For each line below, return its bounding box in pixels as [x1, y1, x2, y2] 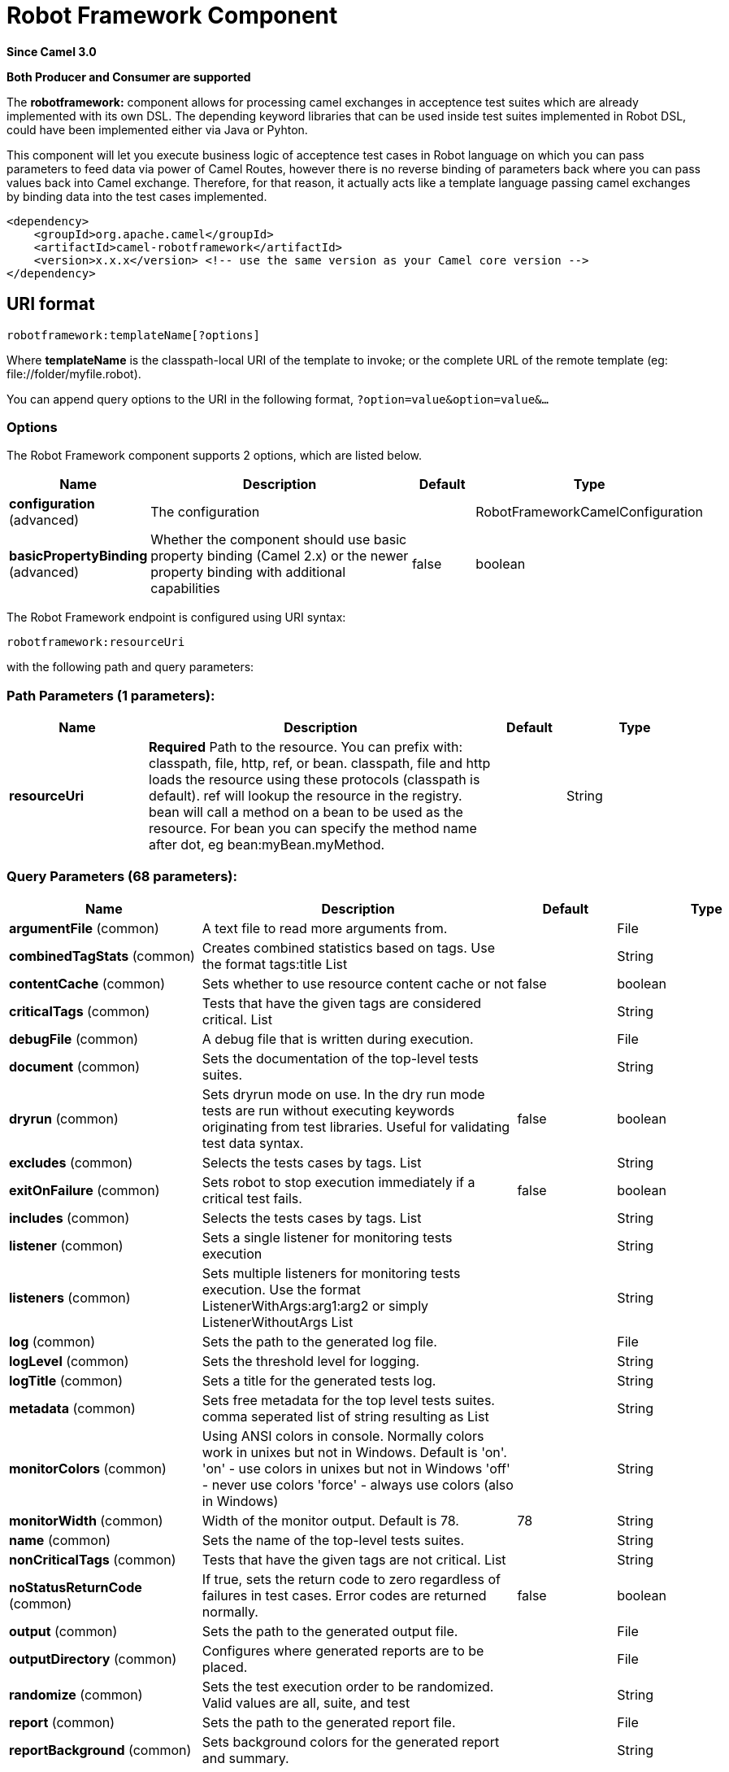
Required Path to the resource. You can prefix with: [149, 739, 463, 756]
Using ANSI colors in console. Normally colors [202, 1427, 484, 1444]
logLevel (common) [9, 1352, 129, 1369]
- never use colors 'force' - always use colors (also [202, 1476, 514, 1493]
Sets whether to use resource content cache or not [202, 975, 514, 992]
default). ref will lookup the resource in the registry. [149, 788, 462, 805]
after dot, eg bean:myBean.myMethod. [149, 836, 385, 853]
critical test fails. [202, 1189, 302, 1207]
